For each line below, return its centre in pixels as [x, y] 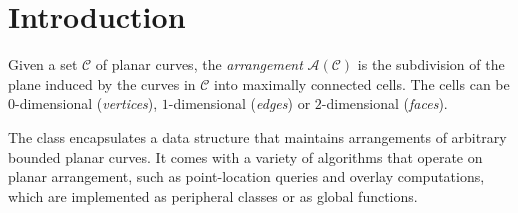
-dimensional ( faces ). [384, 103]
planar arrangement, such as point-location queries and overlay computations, [246, 176]
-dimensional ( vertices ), [86, 103]
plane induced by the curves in [102, 83]
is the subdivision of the [431, 64]
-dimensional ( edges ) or [239, 103]
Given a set [43, 64]
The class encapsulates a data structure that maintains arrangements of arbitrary [257, 136]
